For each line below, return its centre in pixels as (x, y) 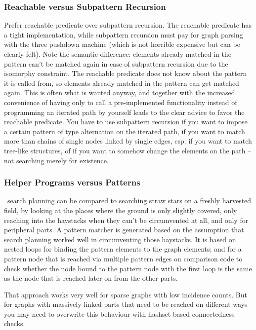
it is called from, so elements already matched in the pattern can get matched (122, 83)
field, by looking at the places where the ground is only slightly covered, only (121, 210)
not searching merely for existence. (56, 160)
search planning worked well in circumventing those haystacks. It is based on (120, 239)
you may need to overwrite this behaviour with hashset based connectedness (119, 313)
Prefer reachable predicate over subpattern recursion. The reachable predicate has (128, 25)
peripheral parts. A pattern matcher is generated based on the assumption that (124, 230)
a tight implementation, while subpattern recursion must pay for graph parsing (124, 34)
